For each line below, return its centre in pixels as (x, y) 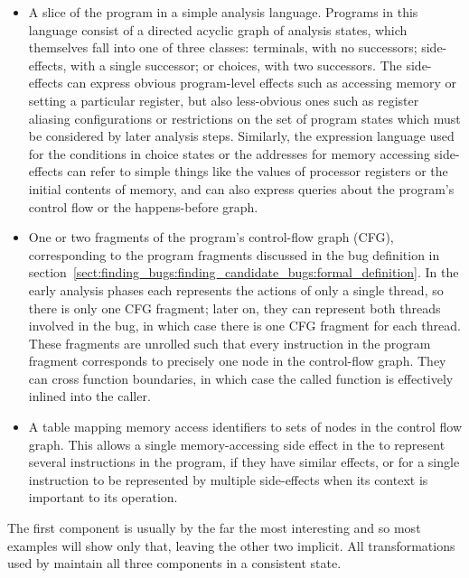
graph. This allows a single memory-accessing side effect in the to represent (237, 444)
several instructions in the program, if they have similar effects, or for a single (244, 462)
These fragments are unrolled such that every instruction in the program (230, 343)
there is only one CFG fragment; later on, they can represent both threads (234, 308)
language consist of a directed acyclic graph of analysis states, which (218, 29)
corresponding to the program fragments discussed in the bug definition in (234, 254)
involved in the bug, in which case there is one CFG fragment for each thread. (244, 326)
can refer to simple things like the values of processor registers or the (258, 171)
